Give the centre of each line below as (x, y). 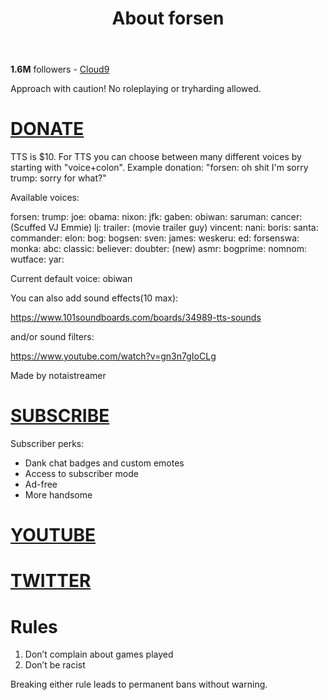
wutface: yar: (37, 259)
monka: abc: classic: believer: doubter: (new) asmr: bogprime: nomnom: (159, 249)
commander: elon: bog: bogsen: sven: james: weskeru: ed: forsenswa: (155, 238)
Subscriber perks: (47, 444)
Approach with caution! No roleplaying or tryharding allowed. (136, 89)
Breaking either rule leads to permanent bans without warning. (139, 684)
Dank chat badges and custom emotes (104, 463)
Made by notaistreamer (58, 376)
